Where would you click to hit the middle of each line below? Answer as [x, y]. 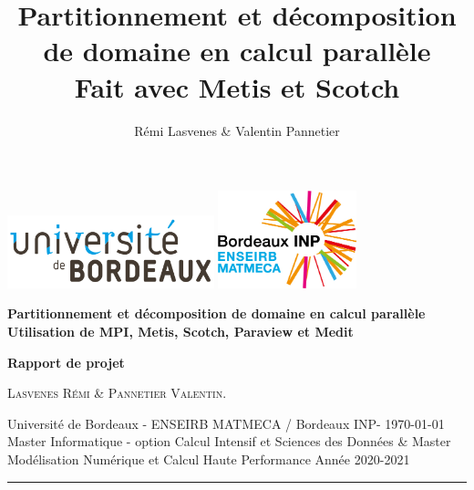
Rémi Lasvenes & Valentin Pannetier [237, 130]
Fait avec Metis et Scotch [237, 86]
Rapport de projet [66, 362]
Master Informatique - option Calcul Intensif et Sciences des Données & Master [229, 441]
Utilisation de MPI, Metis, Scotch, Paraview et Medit [180, 331]
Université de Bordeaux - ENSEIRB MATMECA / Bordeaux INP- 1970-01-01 [226, 423]
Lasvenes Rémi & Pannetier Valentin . [117, 393]
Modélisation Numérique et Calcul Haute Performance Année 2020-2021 [209, 459]
